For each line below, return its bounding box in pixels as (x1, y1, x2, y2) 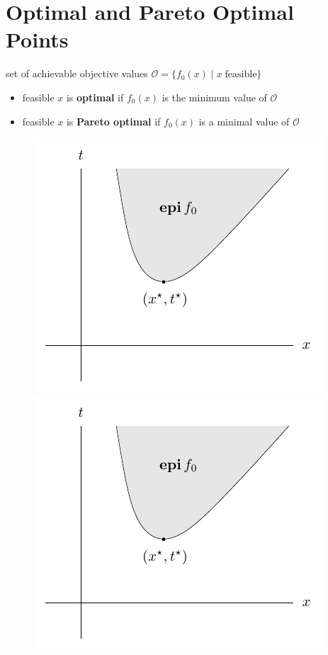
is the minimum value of (162, 89, 267, 104)
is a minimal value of (198, 113, 290, 128)
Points (6, 25, 69, 54)
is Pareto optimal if (66, 113, 161, 128)
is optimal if (66, 89, 124, 104)
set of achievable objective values (6, 66, 148, 81)
